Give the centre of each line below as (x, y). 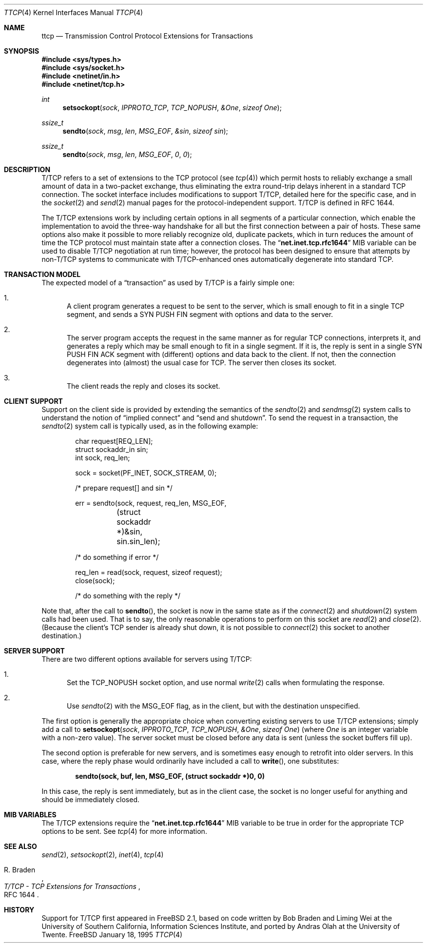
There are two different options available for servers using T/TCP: (147, 659)
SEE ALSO (20, 846)
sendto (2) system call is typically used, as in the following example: (150, 426)
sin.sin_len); (138, 541)
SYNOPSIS (22, 51)
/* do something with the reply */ (128, 596)
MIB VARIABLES (30, 815)
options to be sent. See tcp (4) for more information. (124, 831)
